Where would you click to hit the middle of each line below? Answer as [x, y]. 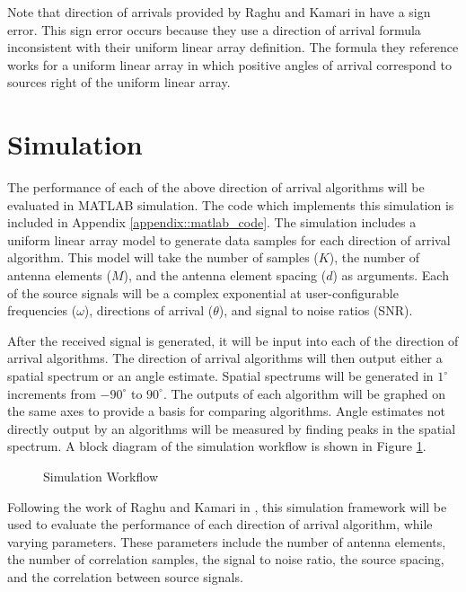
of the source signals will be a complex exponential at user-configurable [203, 292]
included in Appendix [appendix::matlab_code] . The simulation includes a [212, 222]
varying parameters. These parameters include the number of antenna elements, [227, 541]
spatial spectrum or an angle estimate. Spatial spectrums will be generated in [220, 376]
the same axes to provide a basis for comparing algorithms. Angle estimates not [226, 411]
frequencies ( [42, 310]
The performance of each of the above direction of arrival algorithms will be [216, 187]
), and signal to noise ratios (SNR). [316, 310]
